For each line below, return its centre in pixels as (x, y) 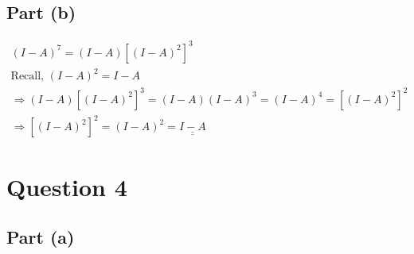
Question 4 (67, 186)
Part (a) (41, 237)
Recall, (27, 77)
